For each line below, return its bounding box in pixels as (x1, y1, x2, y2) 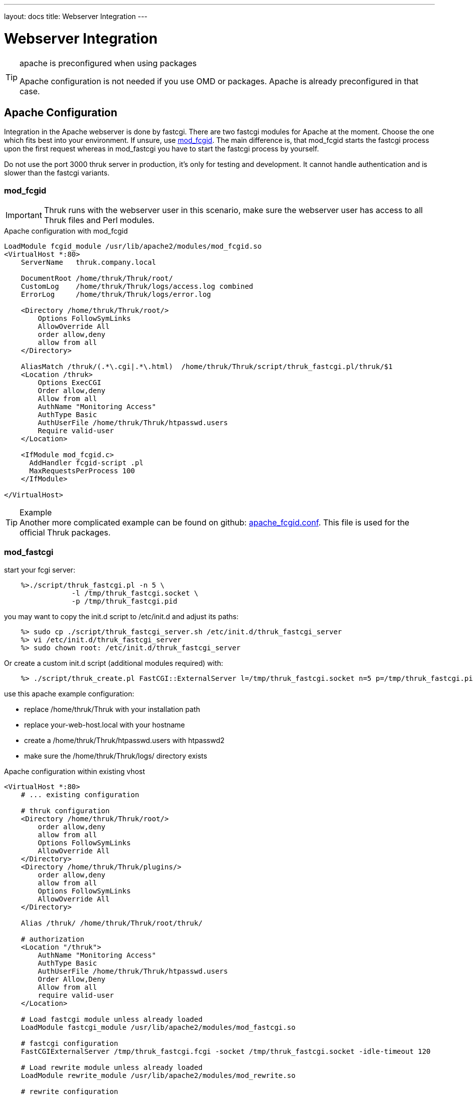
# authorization (21, 935, 85, 943)
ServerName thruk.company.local (21, 258, 156, 267)
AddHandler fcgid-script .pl (29, 459, 144, 467)
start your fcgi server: (4, 565, 76, 574)
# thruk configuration (21, 806, 110, 815)
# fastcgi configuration (21, 1039, 118, 1047)
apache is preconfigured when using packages (20, 58, 197, 68)
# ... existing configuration (21, 790, 139, 799)
